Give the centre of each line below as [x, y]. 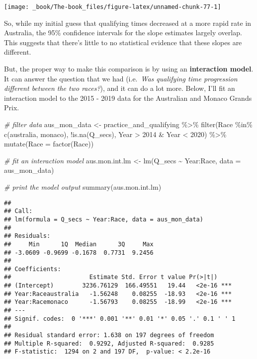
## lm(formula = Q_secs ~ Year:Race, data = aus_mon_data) [104, 219]
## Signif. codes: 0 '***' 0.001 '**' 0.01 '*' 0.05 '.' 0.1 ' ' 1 [120, 319]
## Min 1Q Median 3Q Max [79, 244]
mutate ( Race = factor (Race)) [49, 144]
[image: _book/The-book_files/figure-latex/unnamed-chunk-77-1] [113, 7]
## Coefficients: [33, 269]
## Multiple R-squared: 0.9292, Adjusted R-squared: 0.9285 [109, 343]
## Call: [18, 211]
